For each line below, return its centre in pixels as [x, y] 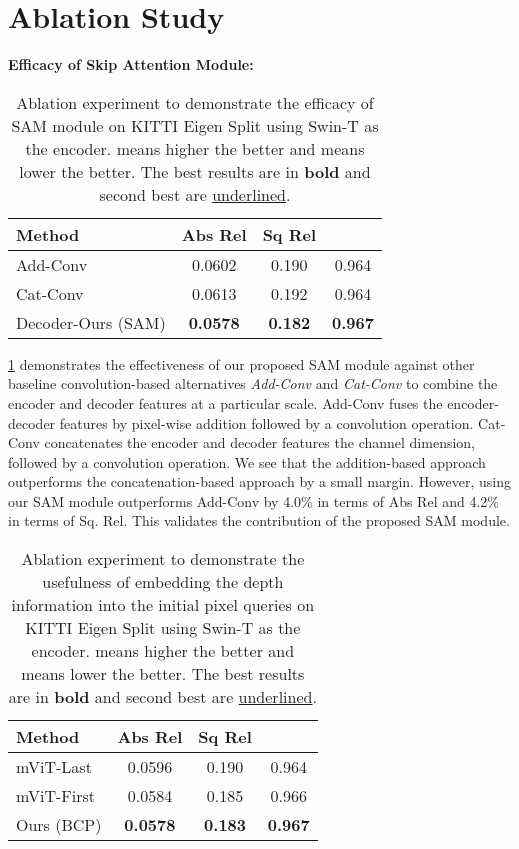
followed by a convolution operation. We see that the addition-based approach [247, 461]
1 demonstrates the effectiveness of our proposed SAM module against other [241, 363]
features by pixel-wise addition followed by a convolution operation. [266, 422]
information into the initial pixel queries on [163, 605]
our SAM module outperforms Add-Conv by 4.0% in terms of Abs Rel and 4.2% [253, 500]
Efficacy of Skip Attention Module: [131, 64]
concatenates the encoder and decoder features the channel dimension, [259, 442]
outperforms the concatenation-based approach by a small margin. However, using [259, 481]
